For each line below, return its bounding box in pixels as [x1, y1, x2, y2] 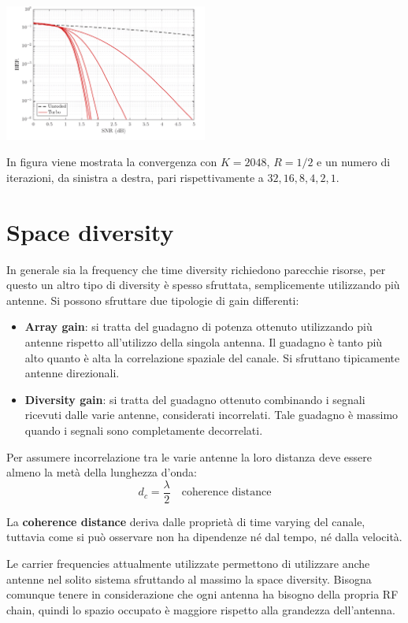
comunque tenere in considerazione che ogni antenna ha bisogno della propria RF [6, 586, 399, 603]
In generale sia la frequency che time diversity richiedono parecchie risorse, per [6, 261, 386, 277]
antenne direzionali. [24, 365, 120, 381]
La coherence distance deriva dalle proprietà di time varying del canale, [6, 513, 365, 529]
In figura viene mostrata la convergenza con [6, 154, 217, 170]
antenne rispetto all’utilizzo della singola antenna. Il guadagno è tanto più [24, 334, 383, 350]
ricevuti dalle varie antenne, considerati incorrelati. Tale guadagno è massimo [24, 406, 399, 423]
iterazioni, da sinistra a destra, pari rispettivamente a [6, 169, 264, 185]
